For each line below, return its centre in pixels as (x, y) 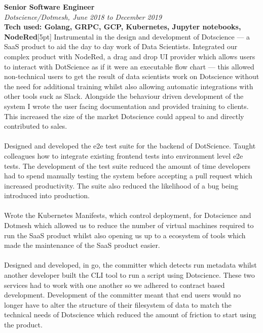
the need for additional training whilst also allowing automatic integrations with (129, 86)
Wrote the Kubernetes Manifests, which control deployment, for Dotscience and (128, 215)
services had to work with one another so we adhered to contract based (115, 285)
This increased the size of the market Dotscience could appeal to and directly (124, 116)
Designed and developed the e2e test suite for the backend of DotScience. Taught (130, 146)
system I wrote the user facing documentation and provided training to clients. (126, 106)
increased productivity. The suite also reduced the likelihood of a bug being (121, 185)
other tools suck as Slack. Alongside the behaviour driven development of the (124, 96)
